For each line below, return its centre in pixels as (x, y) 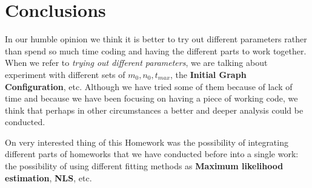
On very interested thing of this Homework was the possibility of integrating (147, 142)
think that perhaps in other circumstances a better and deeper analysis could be (154, 110)
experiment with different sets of (65, 74)
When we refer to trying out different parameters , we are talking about (136, 63)
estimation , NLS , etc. (48, 177)
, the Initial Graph (208, 74)
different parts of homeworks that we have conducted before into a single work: (152, 154)
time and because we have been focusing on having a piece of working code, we (151, 98)
